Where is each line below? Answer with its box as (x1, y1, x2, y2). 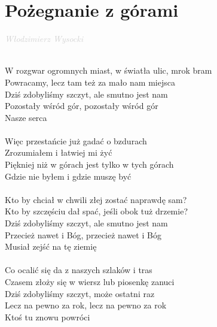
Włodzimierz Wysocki (5, 32, 84, 45)
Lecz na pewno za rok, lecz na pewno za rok (5, 299, 167, 311)
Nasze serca (5, 111, 47, 123)
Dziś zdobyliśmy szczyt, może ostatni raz (5, 287, 155, 299)
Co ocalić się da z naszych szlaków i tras (5, 264, 152, 276)
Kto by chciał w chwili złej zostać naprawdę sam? (5, 193, 187, 205)
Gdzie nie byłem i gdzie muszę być (5, 169, 132, 182)
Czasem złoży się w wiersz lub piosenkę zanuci (5, 275, 175, 287)
